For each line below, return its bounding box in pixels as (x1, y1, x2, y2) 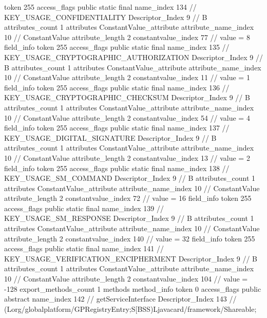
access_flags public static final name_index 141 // (4, 243, 164, 254)
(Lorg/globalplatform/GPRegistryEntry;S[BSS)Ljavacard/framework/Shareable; (4, 303, 257, 314)
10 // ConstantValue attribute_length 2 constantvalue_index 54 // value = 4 (4, 112, 250, 123)
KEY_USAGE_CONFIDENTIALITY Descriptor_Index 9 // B (4, 11, 207, 22)
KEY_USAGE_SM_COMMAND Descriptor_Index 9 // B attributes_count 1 (4, 173, 256, 183)
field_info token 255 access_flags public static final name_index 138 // (4, 162, 230, 173)
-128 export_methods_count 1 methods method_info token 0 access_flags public (4, 283, 261, 294)
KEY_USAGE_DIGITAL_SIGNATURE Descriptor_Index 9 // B (4, 132, 217, 143)
